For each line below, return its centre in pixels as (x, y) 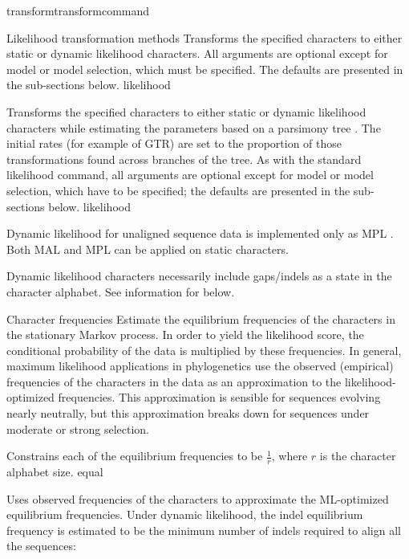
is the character (358, 456)
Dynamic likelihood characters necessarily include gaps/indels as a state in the (199, 276)
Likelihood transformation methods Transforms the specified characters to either (204, 37)
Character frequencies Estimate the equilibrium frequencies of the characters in (201, 318)
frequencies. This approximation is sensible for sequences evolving (219, 397)
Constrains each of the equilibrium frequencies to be (135, 456)
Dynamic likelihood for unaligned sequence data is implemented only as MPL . (200, 233)
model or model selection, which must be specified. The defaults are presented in (205, 69)
